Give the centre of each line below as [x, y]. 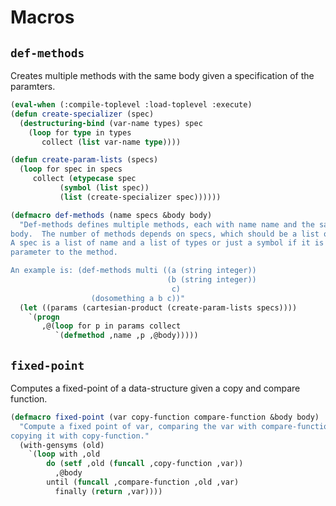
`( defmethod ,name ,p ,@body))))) [126, 336]
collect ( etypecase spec [84, 179]
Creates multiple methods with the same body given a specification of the [162, 75]
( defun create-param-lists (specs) [84, 160]
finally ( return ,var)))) [108, 491]
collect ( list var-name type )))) [111, 142]
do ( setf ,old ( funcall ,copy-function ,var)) [145, 464]
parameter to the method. [64, 252]
